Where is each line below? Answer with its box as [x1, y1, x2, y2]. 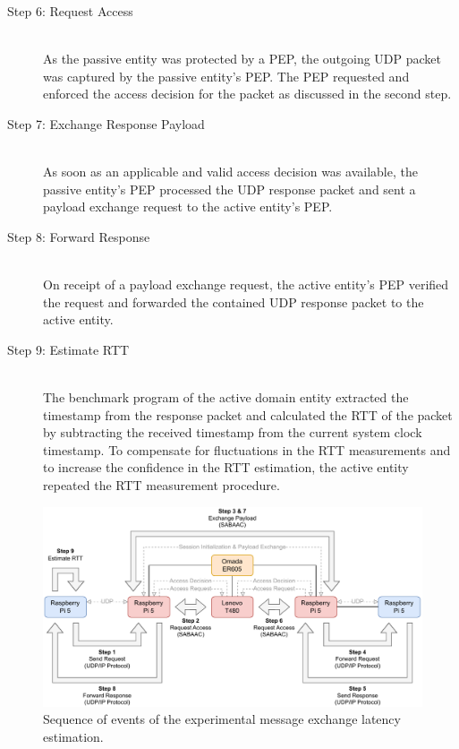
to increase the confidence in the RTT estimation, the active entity [43, 458, 409, 477]
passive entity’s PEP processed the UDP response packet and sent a [43, 179, 416, 198]
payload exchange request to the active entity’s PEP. [43, 197, 333, 216]
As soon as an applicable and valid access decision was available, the [43, 162, 418, 181]
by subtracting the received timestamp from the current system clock [43, 423, 422, 442]
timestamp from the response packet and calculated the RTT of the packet [43, 405, 453, 424]
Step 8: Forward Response [7, 227, 150, 245]
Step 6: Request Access [7, 2, 133, 20]
